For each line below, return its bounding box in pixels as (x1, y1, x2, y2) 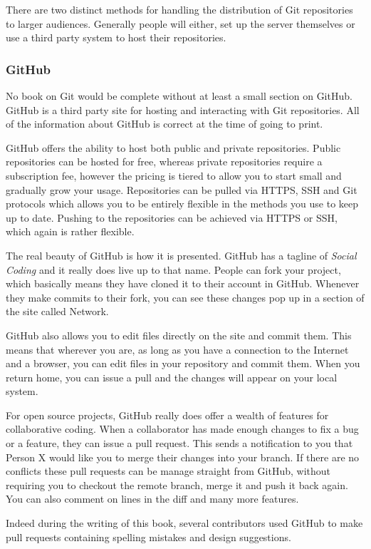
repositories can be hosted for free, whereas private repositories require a (6, 154, 323, 169)
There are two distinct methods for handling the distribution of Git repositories (6, 2, 353, 16)
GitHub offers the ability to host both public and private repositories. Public (6, 140, 341, 155)
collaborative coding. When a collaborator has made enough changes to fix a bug (6, 421, 359, 436)
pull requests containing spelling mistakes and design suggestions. (6, 529, 291, 544)
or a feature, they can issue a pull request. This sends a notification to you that (6, 436, 353, 451)
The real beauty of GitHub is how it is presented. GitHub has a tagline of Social (6, 247, 357, 262)
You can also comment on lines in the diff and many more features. (6, 491, 299, 506)
